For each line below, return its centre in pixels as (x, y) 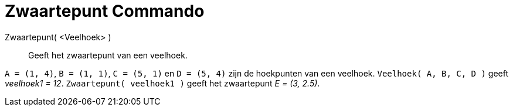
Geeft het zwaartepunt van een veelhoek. (108, 55)
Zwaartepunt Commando (105, 11)
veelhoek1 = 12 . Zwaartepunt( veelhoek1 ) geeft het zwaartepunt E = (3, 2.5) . (162, 83)
